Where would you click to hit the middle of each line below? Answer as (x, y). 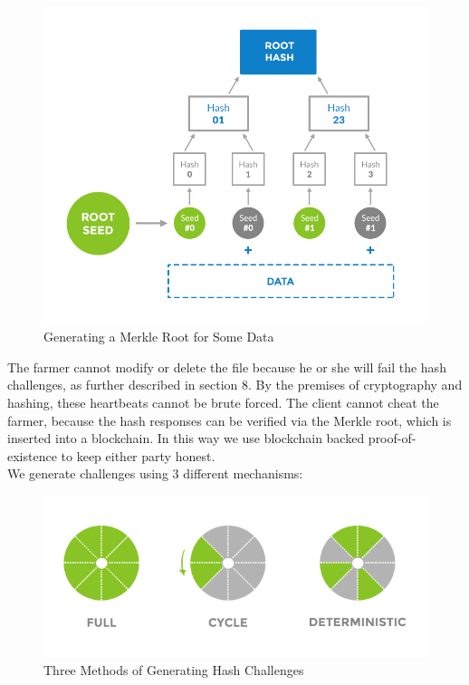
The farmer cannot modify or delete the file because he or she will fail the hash (227, 367)
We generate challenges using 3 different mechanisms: (155, 473)
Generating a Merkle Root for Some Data (159, 337)
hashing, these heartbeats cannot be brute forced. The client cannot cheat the (223, 403)
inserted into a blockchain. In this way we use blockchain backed (186, 438)
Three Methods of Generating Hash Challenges (174, 670)
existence (32, 455)
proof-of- (392, 438)
